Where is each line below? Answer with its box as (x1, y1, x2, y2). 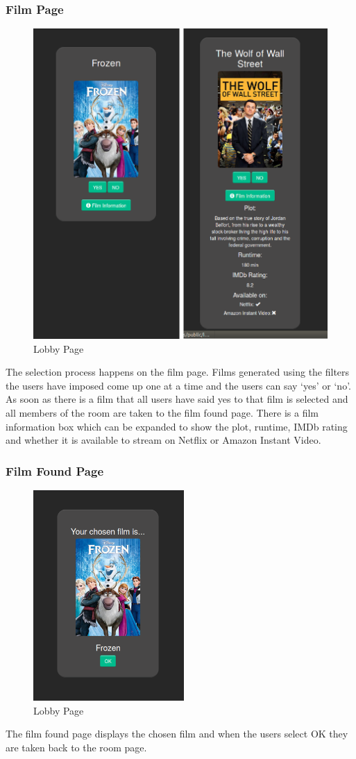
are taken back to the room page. (6, 740, 147, 754)
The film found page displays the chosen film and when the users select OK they (6, 726, 348, 741)
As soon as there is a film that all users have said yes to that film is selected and (6, 392, 348, 406)
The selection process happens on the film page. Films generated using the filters (6, 365, 350, 379)
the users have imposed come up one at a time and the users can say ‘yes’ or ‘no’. (6, 378, 351, 392)
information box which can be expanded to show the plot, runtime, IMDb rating (6, 419, 348, 433)
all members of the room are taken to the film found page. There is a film (6, 405, 319, 419)
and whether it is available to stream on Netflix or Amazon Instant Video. (6, 433, 321, 447)
